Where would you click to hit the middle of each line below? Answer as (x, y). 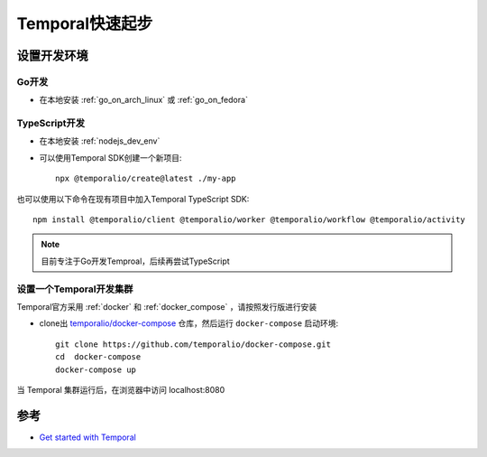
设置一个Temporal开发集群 (75, 289)
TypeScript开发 (51, 124)
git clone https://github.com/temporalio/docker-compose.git (193, 344)
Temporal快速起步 (85, 23)
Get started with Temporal (88, 437)
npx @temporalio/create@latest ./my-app (146, 179)
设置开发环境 (52, 56)
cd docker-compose (98, 357)
